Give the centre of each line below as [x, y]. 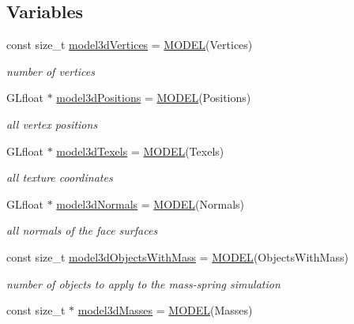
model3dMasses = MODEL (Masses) [165, 310]
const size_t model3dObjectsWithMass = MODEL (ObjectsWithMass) [177, 256]
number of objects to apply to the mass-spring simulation [143, 283]
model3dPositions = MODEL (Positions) [154, 98]
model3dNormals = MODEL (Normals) [150, 203]
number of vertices [51, 71]
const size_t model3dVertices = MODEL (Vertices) [130, 45]
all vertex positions [52, 124]
